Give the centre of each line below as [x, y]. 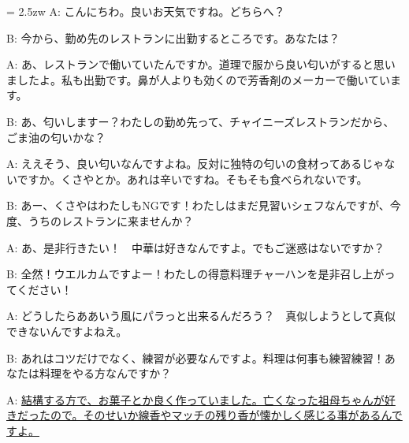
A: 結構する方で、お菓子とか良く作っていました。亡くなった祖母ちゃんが [195, 399]
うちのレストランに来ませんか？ [111, 220]
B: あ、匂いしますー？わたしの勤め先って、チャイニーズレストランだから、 [201, 121]
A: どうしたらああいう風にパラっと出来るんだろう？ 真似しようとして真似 [201, 316]
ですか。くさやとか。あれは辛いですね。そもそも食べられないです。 [192, 179]
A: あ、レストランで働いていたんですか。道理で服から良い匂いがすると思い [201, 64]
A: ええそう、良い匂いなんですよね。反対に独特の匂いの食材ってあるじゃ [195, 164]
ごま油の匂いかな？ [56, 137]
